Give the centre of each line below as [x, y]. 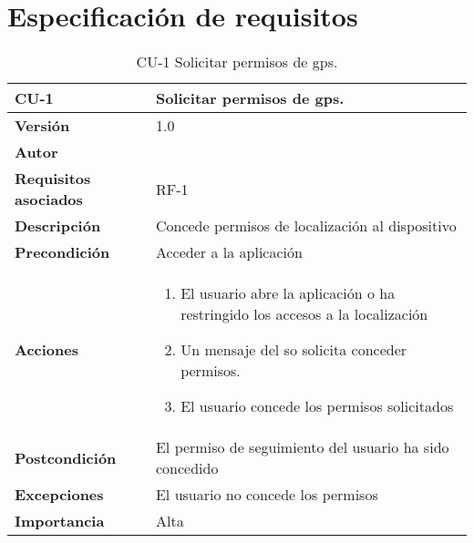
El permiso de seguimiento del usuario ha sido [302, 447]
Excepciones [59, 495]
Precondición [62, 252]
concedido [187, 468]
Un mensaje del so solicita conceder [294, 350]
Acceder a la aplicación [229, 252]
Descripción [58, 226]
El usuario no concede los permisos [267, 495]
